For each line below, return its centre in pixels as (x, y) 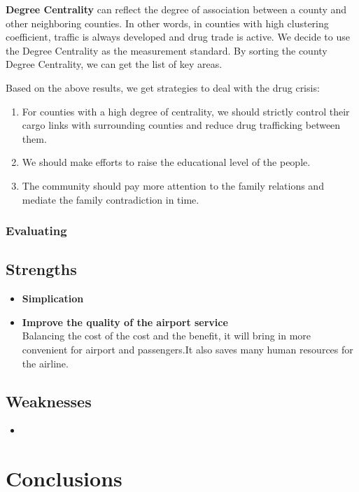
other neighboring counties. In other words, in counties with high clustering (167, 23)
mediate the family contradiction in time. (111, 199)
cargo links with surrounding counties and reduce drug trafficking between (181, 125)
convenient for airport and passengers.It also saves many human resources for (188, 349)
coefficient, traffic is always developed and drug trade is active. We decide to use (178, 37)
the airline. (45, 363)
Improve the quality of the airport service (125, 322)
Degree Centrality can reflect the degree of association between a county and (176, 9)
